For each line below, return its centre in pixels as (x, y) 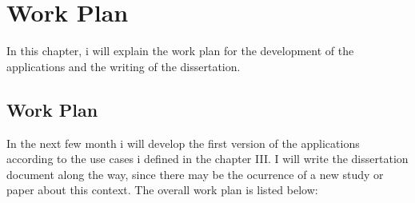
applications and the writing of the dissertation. (124, 66)
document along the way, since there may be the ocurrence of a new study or (195, 174)
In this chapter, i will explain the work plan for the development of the (180, 51)
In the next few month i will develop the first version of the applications (183, 143)
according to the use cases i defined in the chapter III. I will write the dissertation (207, 159)
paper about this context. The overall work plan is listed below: (162, 190)
